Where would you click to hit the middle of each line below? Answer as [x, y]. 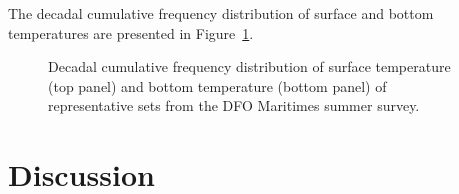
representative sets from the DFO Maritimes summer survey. [234, 105]
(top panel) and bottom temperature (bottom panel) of [217, 85]
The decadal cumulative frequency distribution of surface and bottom [221, 13]
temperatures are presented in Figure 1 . [131, 32]
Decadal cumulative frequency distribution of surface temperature [249, 66]
